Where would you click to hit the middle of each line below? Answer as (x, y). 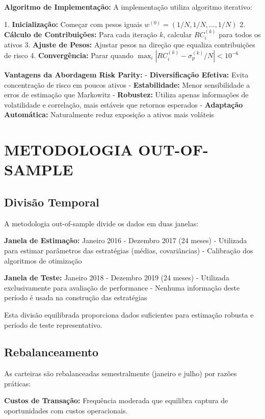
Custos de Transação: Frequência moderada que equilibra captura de (116, 400)
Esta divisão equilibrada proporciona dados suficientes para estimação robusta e (129, 314)
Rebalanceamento (51, 352)
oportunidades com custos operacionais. (66, 411)
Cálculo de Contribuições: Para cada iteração (81, 34)
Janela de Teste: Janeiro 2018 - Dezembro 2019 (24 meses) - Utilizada (117, 278)
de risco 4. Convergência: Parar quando (69, 55)
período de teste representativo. (53, 324)
